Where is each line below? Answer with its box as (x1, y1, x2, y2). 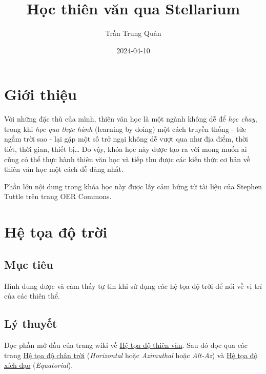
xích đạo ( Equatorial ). (4, 360, 73, 370)
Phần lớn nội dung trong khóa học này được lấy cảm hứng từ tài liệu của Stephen (4, 181, 262, 191)
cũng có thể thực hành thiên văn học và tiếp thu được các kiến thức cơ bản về (4, 153, 250, 164)
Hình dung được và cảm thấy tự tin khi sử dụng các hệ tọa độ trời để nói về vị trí (4, 280, 262, 291)
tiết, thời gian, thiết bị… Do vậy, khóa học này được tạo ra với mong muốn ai (4, 144, 247, 154)
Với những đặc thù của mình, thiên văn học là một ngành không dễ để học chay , (4, 113, 257, 124)
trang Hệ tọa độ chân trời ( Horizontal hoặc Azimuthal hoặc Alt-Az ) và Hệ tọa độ (4, 349, 258, 360)
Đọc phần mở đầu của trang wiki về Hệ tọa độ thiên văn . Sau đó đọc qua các (4, 339, 248, 350)
